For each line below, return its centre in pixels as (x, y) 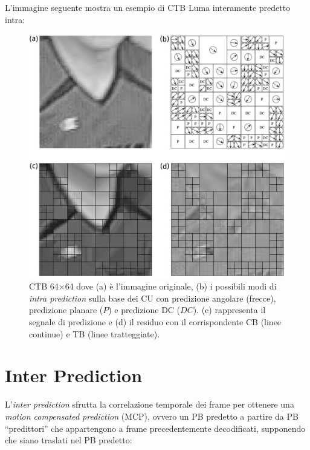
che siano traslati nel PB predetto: (69, 440)
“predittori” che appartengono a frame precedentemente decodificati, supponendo (155, 428)
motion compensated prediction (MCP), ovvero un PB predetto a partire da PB (152, 416)
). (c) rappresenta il (229, 310)
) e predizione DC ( (144, 310)
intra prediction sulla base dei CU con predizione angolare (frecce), (153, 298)
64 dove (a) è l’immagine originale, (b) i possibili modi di (171, 286)
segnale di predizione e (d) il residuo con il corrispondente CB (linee (155, 322)
